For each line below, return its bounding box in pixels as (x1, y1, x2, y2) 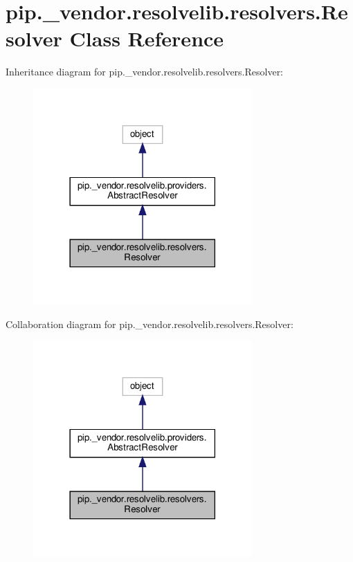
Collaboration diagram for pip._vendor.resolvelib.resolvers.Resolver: (6, 316, 293, 331)
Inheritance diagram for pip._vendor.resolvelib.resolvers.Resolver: (6, 64, 284, 79)
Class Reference (69, 24, 224, 53)
